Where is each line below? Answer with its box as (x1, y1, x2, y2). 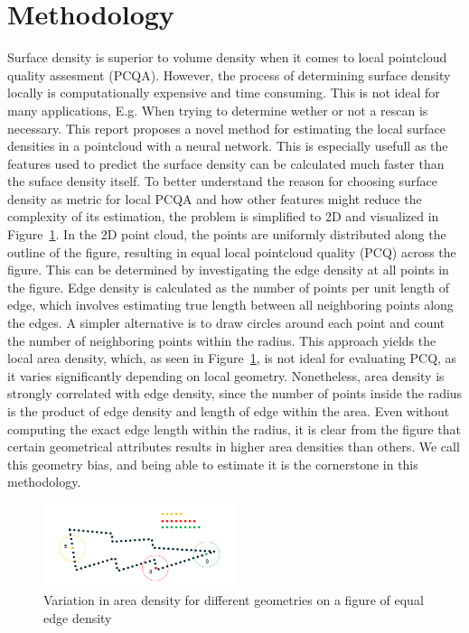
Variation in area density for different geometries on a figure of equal (43, 591, 424, 610)
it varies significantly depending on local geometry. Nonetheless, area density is (7, 366, 445, 385)
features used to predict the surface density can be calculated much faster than (7, 154, 445, 172)
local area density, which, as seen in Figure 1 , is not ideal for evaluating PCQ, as (7, 349, 457, 368)
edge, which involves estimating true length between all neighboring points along (7, 295, 454, 314)
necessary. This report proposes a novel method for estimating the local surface (7, 118, 446, 137)
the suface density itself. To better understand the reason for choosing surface (7, 172, 437, 191)
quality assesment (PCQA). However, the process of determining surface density (7, 65, 451, 84)
